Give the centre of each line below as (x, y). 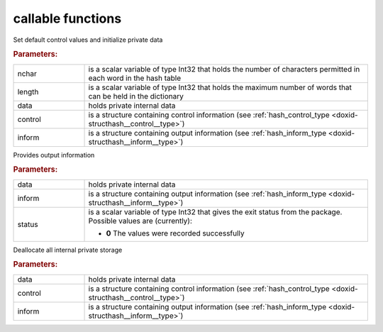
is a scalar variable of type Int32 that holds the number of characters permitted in (224, 69)
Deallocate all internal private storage (68, 250)
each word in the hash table (135, 78)
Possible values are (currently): (140, 221)
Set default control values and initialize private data (88, 40)
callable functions (67, 18)
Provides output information (54, 155)
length (28, 92)
